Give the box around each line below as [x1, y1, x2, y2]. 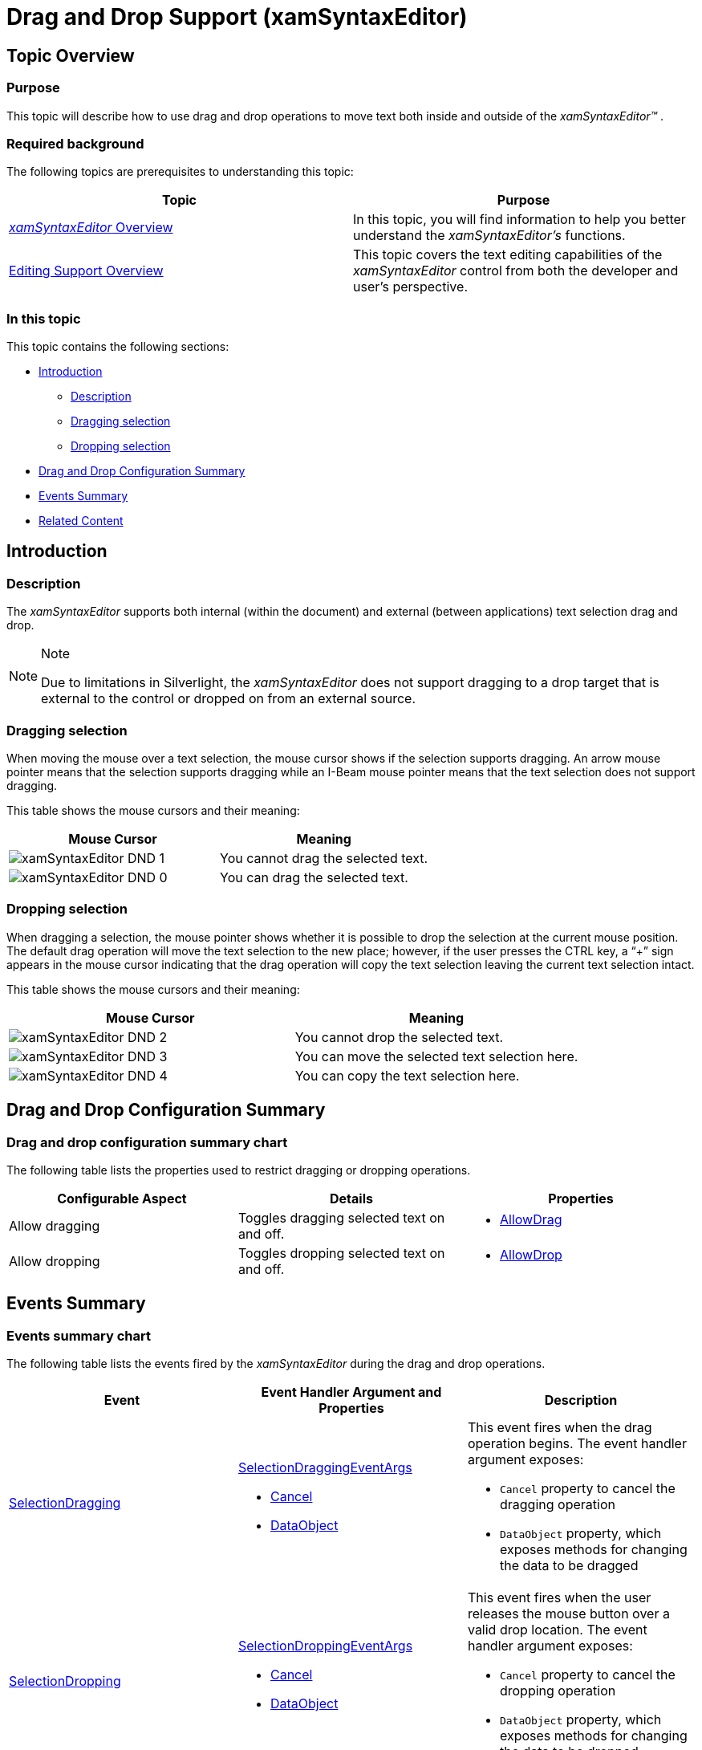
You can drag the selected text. [220, 869, 408, 886]
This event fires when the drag [467, 1419, 652, 1436]
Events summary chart [6, 1327, 151, 1344]
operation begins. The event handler [467, 1435, 687, 1452]
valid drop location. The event [467, 1622, 647, 1638]
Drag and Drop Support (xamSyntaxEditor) [6, 3, 468, 31]
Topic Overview [6, 45, 135, 66]
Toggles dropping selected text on [237, 1244, 445, 1261]
